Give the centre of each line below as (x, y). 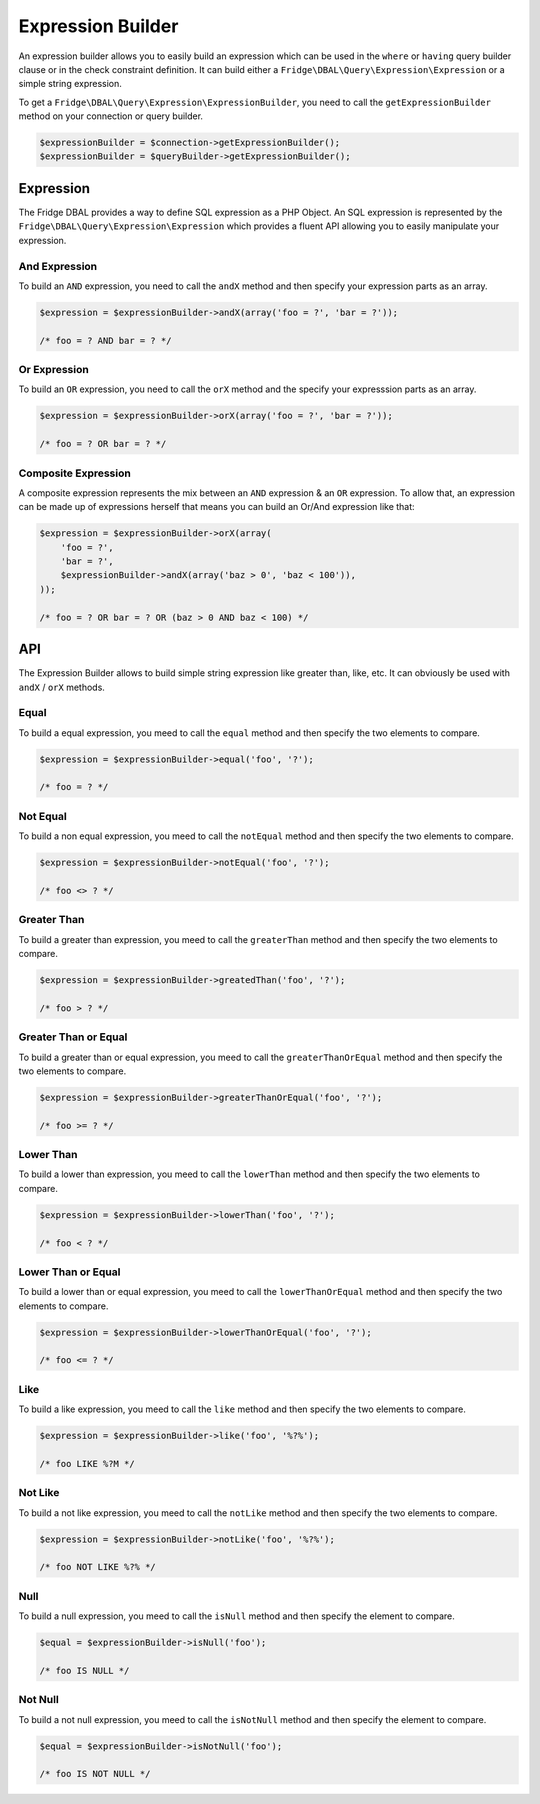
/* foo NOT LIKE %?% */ (98, 1567)
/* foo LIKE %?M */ (87, 1463)
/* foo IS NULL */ (84, 1670)
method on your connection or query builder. (111, 116)
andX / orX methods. (61, 687)
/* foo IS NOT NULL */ (95, 1774)
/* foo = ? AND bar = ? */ (105, 340)
